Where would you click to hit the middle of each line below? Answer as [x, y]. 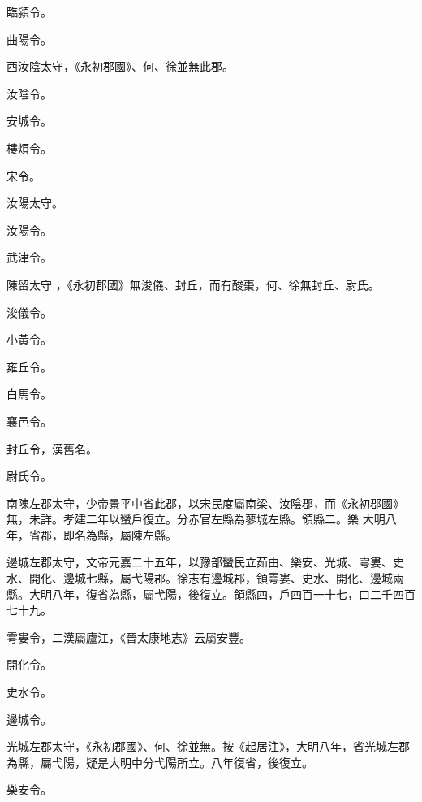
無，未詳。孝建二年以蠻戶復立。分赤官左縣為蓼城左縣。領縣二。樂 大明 [196, 519]
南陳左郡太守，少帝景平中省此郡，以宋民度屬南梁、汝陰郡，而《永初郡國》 [205, 503]
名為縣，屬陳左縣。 [125, 534]
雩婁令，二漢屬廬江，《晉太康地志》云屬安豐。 [129, 637]
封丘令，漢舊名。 [52, 448]
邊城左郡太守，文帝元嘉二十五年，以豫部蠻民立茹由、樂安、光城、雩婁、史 [205, 562]
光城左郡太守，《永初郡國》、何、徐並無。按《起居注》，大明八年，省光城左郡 [208, 746]
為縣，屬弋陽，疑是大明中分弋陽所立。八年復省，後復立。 [160, 762]
